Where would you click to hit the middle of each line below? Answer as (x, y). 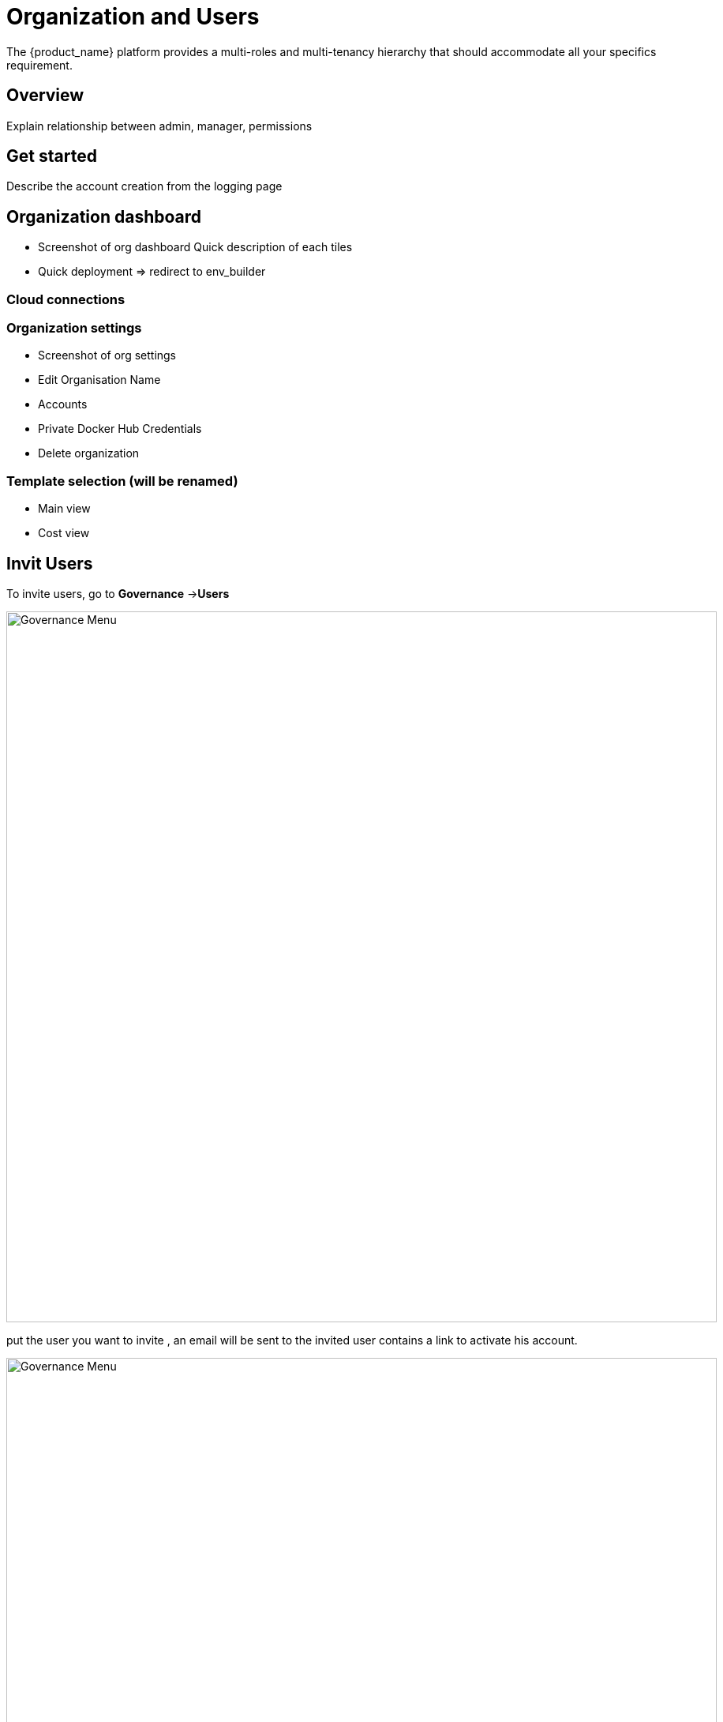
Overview (45, 96)
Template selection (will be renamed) (122, 481)
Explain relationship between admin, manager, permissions (159, 126)
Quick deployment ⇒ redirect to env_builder (152, 272)
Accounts (63, 404)
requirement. (39, 65)
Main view (64, 509)
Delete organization (89, 453)
